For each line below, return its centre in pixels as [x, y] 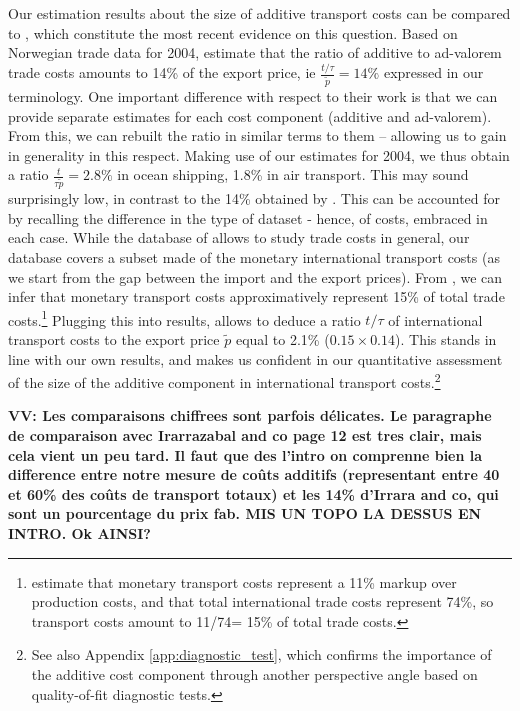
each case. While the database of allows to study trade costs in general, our [239, 237]
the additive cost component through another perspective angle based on [254, 674]
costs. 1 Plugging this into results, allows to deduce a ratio [184, 318]
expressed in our [433, 72]
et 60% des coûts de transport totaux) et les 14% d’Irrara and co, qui [253, 493]
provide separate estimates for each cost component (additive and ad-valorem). [250, 115]
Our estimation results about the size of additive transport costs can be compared [259, 13]
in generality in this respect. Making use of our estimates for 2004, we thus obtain [259, 154]
